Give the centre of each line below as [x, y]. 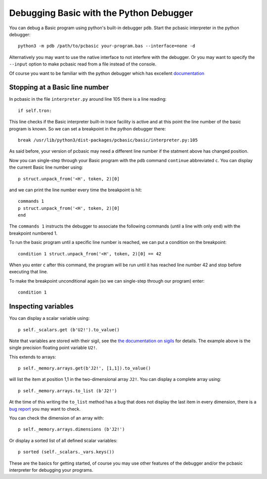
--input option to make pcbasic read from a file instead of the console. [83, 64]
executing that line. [28, 272]
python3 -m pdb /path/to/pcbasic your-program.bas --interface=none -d [107, 46]
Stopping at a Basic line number [59, 88]
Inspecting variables [41, 307]
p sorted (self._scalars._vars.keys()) [66, 452]
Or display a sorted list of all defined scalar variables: [63, 440]
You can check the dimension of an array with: [56, 418]
